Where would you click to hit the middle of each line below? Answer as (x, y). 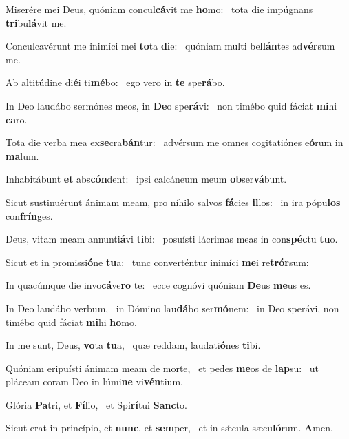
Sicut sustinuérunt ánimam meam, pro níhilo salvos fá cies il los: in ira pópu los (173, 202)
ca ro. (17, 119)
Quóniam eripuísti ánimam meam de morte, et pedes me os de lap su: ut (162, 368)
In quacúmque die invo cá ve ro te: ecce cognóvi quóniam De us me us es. (158, 285)
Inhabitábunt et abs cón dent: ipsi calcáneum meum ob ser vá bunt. (146, 179)
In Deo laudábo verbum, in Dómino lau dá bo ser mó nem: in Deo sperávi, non (172, 308)
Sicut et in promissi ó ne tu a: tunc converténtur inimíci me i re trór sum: (157, 262)
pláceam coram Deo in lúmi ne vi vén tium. (94, 381)
